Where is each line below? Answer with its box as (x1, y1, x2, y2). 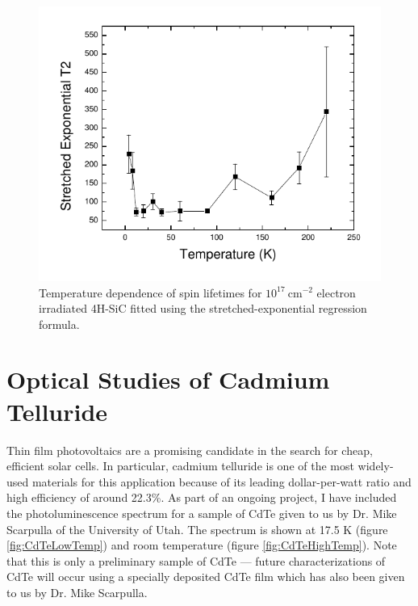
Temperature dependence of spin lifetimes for (39, 284, 262, 301)
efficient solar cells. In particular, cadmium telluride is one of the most (6, 457, 354, 474)
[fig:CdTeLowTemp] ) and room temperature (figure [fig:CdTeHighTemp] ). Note (6, 537, 397, 553)
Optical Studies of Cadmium (6, 363, 330, 396)
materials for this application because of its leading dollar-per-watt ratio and (31, 473, 412, 490)
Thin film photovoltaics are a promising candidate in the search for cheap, (6, 441, 373, 458)
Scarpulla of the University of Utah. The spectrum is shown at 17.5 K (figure (6, 520, 388, 537)
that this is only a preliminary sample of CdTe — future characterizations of (6, 552, 386, 569)
